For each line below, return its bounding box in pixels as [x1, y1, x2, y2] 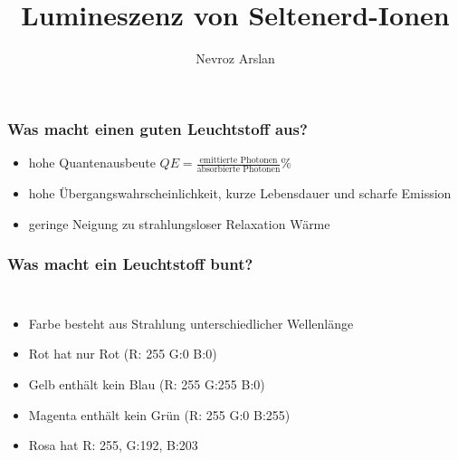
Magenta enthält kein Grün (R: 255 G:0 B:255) [28, 405, 291, 424]
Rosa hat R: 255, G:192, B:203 [28, 436, 198, 455]
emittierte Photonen [199, 155, 278, 165]
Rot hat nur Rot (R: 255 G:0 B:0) [28, 344, 217, 363]
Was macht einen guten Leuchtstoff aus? [7, 117, 308, 139]
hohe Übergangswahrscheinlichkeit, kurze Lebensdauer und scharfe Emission [28, 184, 452, 203]
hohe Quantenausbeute [28, 153, 156, 172]
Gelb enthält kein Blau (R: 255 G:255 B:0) [28, 374, 265, 393]
